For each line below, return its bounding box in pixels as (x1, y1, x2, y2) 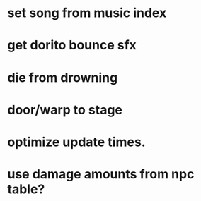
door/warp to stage (7, 102, 122, 118)
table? (7, 181, 45, 197)
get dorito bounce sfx (7, 37, 137, 54)
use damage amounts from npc (7, 166, 195, 183)
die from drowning (7, 69, 118, 85)
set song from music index (7, 5, 167, 21)
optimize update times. (7, 134, 146, 150)
